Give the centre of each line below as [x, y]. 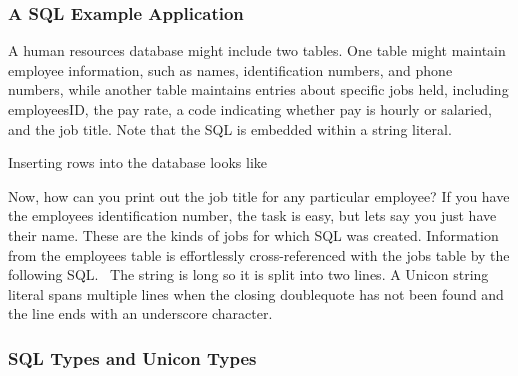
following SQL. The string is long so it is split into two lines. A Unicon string [248, 274]
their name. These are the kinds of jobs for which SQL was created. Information [253, 234]
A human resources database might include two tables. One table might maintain [257, 50]
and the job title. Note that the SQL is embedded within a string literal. [230, 128]
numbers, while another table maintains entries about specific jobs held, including [258, 89]
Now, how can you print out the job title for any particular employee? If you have [259, 195]
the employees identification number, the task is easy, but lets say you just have [252, 215]
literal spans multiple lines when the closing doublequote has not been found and [256, 293]
